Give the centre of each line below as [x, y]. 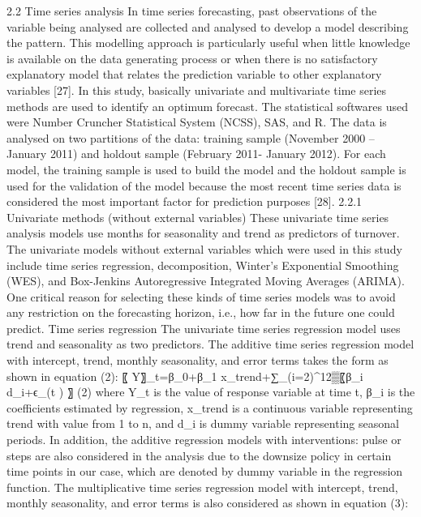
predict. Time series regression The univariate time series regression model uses [204, 328]
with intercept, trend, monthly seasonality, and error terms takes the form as [198, 360]
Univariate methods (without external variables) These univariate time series [198, 217]
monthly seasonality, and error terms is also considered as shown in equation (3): [208, 503]
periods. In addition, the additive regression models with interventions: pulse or [204, 440]
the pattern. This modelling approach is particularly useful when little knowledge [208, 43]
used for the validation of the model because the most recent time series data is [204, 185]
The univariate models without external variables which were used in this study [204, 248]
